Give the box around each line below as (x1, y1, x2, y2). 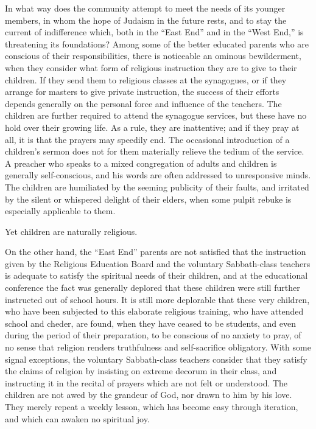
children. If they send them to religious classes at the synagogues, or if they (5, 73, 287, 86)
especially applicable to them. (5, 204, 116, 217)
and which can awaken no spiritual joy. (5, 412, 150, 425)
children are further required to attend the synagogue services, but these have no (5, 109, 307, 122)
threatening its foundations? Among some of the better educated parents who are (5, 37, 309, 50)
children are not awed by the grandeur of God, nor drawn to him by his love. (5, 388, 292, 401)
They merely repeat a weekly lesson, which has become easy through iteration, (5, 400, 298, 413)
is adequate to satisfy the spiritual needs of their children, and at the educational (5, 269, 308, 282)
